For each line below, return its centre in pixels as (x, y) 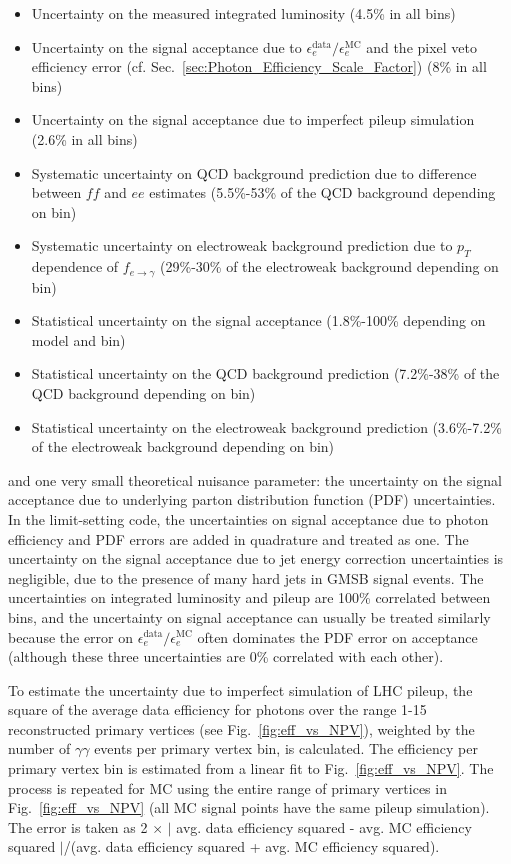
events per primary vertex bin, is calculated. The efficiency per (286, 748)
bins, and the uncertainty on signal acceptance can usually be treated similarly (249, 616)
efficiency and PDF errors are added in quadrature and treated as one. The (238, 538)
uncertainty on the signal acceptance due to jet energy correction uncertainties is (256, 558)
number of (39, 748)
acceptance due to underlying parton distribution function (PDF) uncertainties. (252, 499)
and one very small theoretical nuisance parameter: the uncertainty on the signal (255, 479)
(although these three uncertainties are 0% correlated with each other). (226, 656)
